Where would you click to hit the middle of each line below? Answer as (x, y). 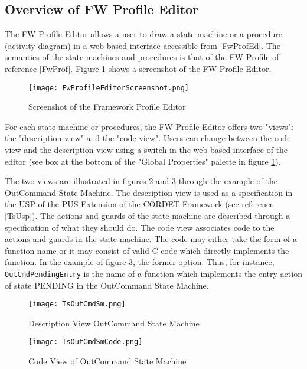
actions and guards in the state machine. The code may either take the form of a (151, 239)
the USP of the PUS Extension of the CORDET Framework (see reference (139, 204)
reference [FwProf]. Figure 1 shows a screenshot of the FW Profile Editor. (138, 68)
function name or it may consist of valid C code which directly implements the (147, 250)
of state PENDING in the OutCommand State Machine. (107, 285)
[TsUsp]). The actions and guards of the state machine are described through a (148, 215)
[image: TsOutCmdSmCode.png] (86, 342)
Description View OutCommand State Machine (114, 323)
